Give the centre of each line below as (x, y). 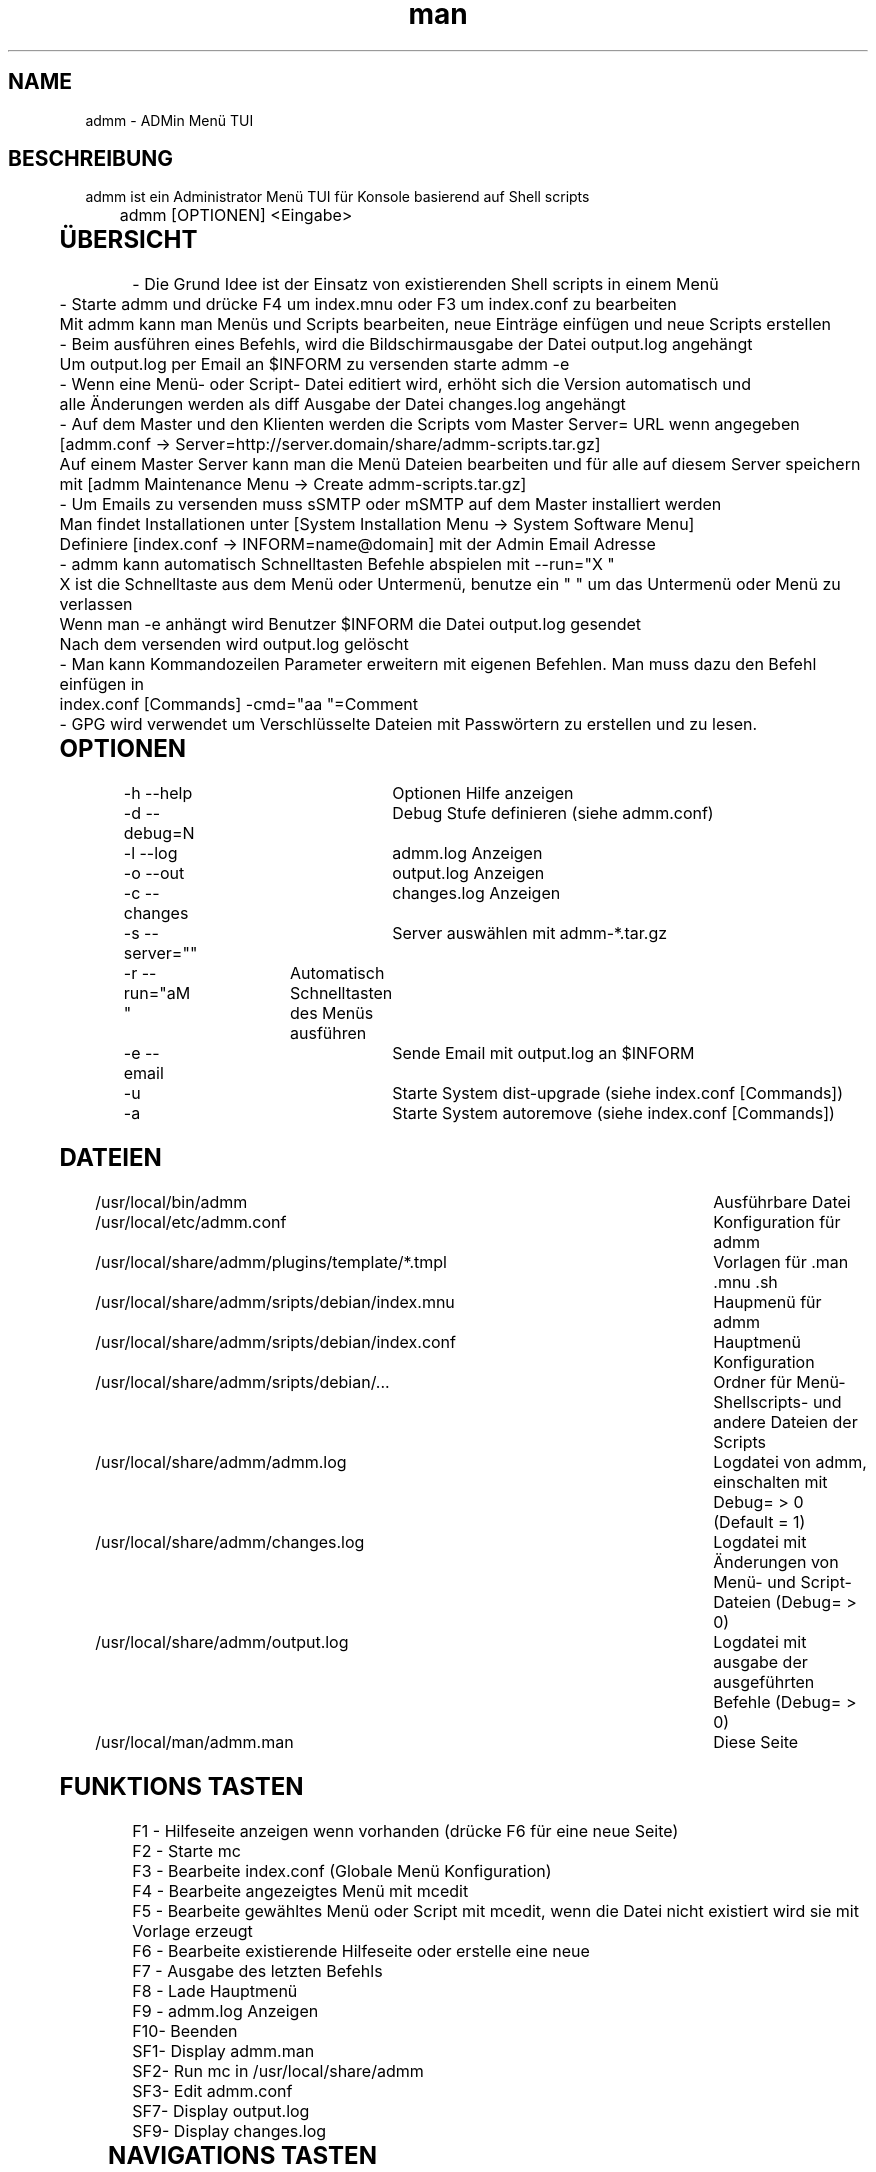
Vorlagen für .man (781, 1262)
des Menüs (332, 1013)
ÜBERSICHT (128, 240)
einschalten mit (770, 1482)
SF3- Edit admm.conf (212, 2090)
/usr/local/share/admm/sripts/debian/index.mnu (275, 1302)
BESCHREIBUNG (91, 159)
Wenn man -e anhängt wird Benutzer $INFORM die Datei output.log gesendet (350, 624)
